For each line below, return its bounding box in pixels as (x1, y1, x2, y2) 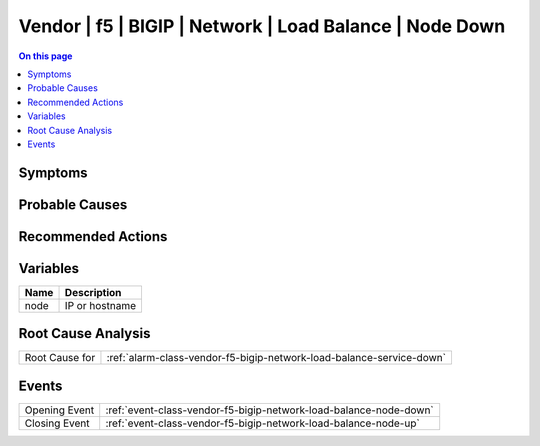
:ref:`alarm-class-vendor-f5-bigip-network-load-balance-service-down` (106, 351, 447, 365)
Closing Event (24, 416, 90, 430)
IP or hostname (64, 298, 137, 312)
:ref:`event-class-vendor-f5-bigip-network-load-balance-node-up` (105, 416, 420, 430)
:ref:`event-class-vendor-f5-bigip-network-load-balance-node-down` (105, 403, 434, 417)
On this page (18, 50, 73, 62)
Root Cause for (24, 351, 96, 365)
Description (64, 285, 122, 299)
